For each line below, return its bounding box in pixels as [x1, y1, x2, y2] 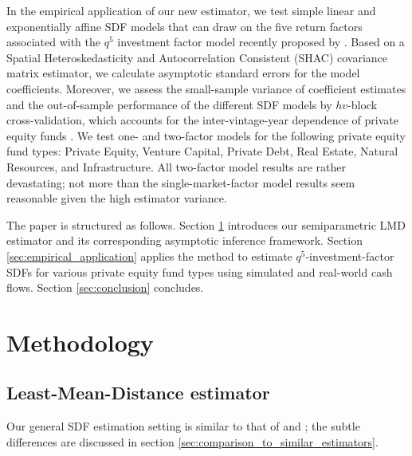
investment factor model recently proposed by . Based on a [117, 33, 405, 50]
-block [347, 96, 378, 112]
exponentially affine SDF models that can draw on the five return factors [6, 18, 363, 34]
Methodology [6, 325, 154, 358]
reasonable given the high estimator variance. [6, 190, 227, 206]
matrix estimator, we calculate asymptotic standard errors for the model [6, 65, 360, 81]
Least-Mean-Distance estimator [6, 380, 270, 405]
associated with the [6, 33, 100, 50]
